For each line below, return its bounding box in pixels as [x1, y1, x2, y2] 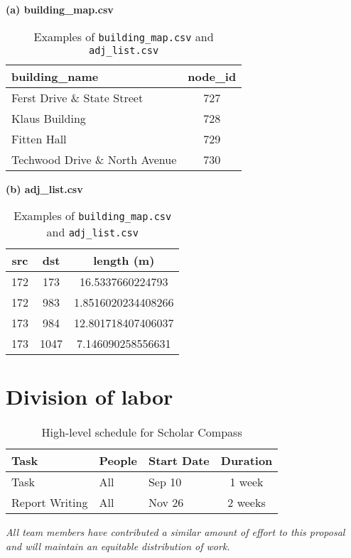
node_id [188, 67, 237, 84]
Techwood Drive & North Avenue [11, 151, 177, 168]
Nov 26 [148, 494, 184, 511]
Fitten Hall [11, 130, 67, 147]
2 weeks [227, 494, 266, 511]
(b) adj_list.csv [6, 181, 83, 196]
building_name [11, 67, 99, 84]
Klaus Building [11, 109, 86, 126]
